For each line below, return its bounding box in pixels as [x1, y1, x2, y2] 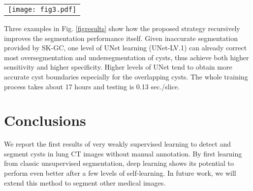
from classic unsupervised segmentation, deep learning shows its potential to [4, 158, 234, 168]
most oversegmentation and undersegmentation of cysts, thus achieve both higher [4, 52, 249, 62]
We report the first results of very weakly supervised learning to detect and [4, 139, 231, 149]
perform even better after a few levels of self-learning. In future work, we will [4, 168, 236, 178]
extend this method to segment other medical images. [4, 177, 166, 188]
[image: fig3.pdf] [8, 5, 77, 13]
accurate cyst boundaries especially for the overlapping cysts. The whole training [4, 71, 248, 81]
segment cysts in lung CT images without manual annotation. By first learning [4, 148, 242, 158]
